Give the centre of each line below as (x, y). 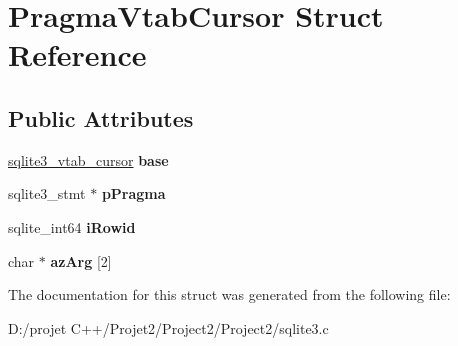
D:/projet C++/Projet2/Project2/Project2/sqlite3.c (168, 327)
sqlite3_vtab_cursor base (88, 159)
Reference (77, 54)
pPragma (133, 193)
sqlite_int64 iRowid (72, 226)
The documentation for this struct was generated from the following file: (229, 294)
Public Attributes (101, 117)
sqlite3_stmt (47, 193)
